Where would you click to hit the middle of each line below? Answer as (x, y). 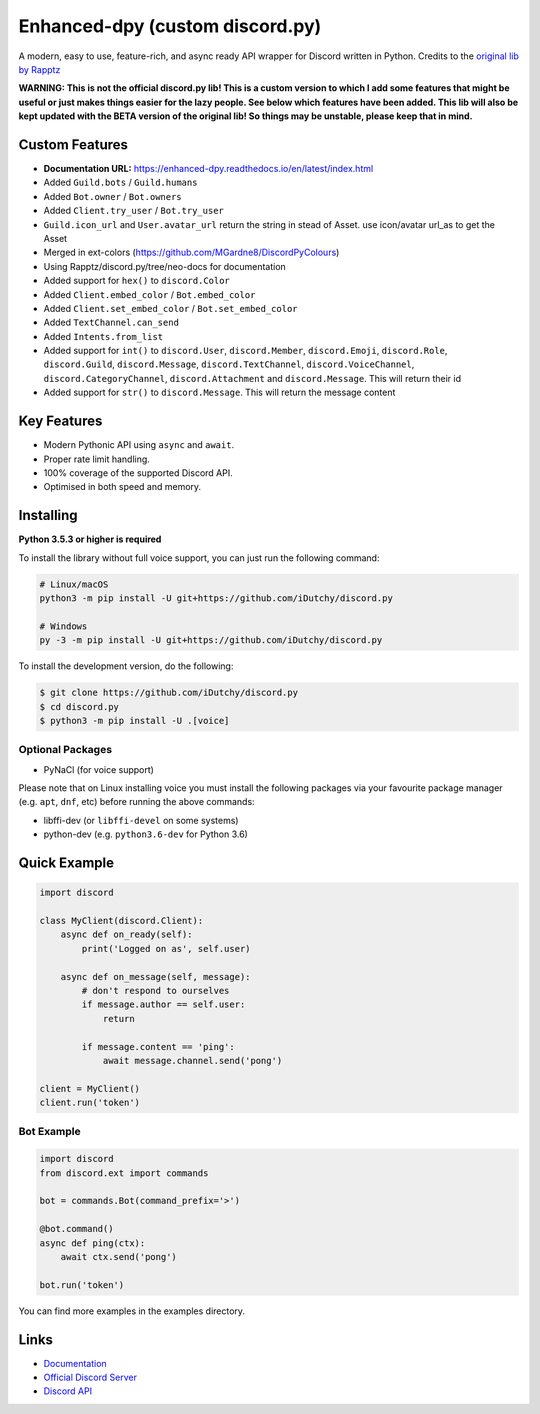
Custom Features (73, 144)
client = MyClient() (89, 1088)
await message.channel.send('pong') (192, 1060)
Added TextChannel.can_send (111, 322)
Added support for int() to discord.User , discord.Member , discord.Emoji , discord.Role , (245, 351)
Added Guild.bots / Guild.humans (120, 182)
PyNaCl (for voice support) (99, 769)
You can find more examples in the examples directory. (131, 1311)
